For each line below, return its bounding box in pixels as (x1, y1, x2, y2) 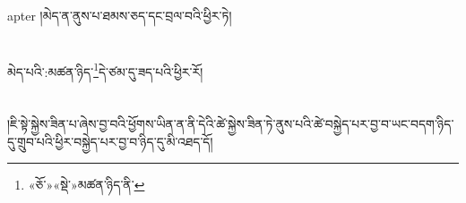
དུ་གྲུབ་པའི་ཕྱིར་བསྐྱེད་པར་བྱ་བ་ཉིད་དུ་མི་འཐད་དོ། (7, 131, 213, 150)
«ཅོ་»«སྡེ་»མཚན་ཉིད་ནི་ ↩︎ (28, 175, 145, 194)
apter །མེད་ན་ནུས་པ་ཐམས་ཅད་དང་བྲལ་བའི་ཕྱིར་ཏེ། (7, 6, 232, 24)
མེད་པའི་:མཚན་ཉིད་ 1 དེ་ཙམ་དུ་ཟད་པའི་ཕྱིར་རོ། (7, 59, 203, 80)
